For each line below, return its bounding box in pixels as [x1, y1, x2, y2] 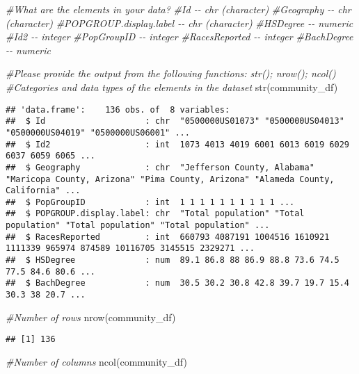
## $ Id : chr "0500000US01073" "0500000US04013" [6, 116, 344, 127]
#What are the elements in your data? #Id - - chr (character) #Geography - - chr [6, 2, 351, 16]
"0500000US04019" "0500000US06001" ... [6, 127, 190, 138]
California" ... [6, 186, 81, 196]
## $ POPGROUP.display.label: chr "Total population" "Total [6, 209, 305, 219]
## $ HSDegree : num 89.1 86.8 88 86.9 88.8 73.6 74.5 [6, 255, 340, 266]
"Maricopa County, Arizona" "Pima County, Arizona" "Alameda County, [6, 174, 335, 184]
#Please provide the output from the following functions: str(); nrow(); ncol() [6, 66, 336, 81]
